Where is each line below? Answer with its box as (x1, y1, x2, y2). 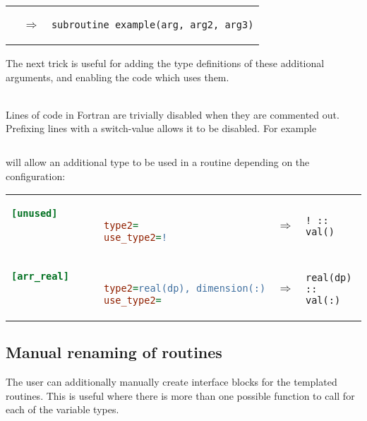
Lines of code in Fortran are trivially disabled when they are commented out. (6, 107, 339, 121)
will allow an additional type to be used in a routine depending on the (6, 154, 310, 169)
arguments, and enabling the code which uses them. (6, 69, 229, 84)
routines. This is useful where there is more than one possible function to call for (6, 388, 355, 403)
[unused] (11, 208, 58, 220)
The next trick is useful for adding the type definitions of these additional (6, 56, 325, 70)
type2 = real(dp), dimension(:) (103, 283, 266, 295)
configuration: (6, 168, 66, 183)
